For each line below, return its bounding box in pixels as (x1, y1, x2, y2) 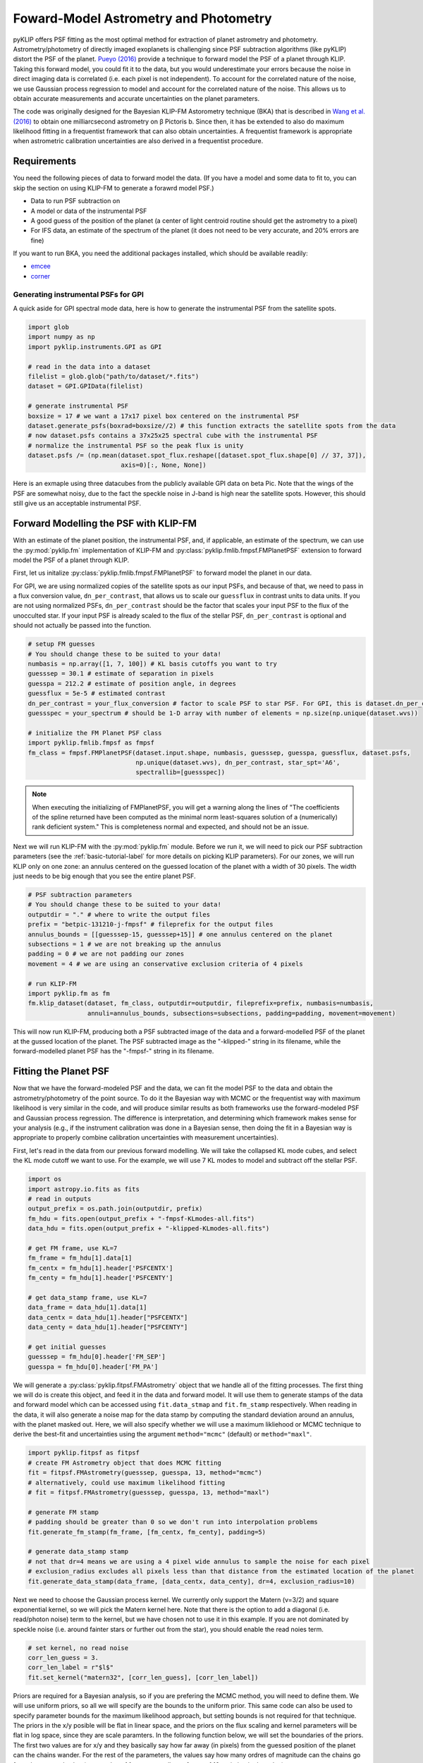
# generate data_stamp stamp (27, 1548, 129, 1556)
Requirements (13, 155, 77, 167)
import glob (27, 323, 70, 331)
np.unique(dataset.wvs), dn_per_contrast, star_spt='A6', (135, 758, 341, 767)
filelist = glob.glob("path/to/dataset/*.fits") (27, 372, 200, 380)
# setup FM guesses (27, 640, 95, 648)
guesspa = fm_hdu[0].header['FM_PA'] (27, 1362, 159, 1371)
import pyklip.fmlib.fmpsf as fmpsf (27, 739, 155, 747)
